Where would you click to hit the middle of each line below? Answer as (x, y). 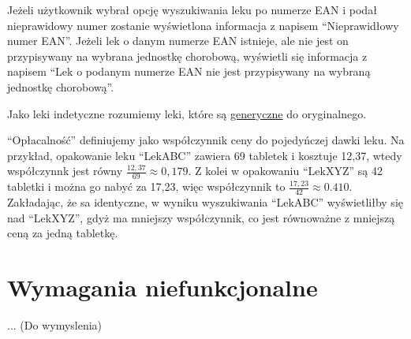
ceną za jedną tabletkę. (63, 233)
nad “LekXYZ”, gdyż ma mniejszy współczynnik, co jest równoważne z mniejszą (201, 217)
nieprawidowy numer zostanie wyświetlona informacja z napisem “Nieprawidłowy (203, 25)
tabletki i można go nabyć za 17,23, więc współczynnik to (146, 186)
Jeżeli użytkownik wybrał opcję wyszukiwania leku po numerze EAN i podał (192, 9)
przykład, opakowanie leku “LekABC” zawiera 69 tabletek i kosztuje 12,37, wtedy (205, 155)
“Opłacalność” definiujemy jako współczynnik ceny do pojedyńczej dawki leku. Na (206, 140)
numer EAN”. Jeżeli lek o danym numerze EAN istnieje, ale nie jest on (178, 41)
